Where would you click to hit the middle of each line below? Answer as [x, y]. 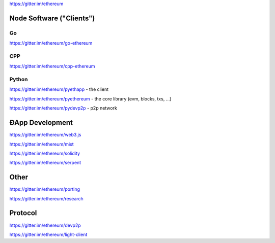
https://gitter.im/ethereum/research [46, 198]
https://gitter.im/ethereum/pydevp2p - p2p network [63, 108]
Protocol [23, 213]
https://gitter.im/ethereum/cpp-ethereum [52, 66]
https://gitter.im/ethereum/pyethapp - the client [59, 89]
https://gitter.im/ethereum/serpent [45, 163]
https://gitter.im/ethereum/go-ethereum [51, 43]
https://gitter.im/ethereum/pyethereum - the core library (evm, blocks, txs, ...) [90, 98]
